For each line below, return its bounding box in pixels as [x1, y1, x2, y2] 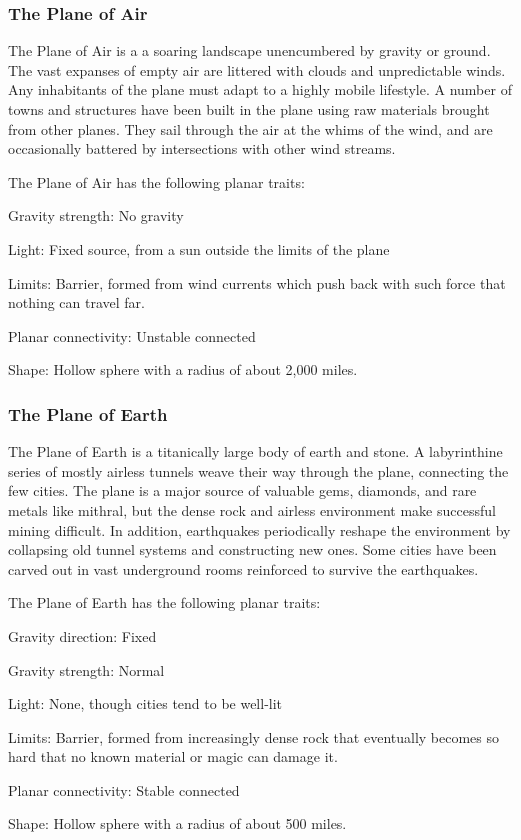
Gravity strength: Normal [8, 659, 165, 680]
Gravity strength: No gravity [8, 205, 184, 226]
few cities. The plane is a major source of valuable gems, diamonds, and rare [8, 480, 477, 501]
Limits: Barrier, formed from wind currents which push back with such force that [8, 272, 506, 293]
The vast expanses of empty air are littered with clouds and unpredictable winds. [8, 59, 506, 80]
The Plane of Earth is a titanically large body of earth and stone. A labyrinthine [8, 441, 503, 462]
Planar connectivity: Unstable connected [8, 325, 256, 346]
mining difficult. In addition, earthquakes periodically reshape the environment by [8, 519, 511, 540]
